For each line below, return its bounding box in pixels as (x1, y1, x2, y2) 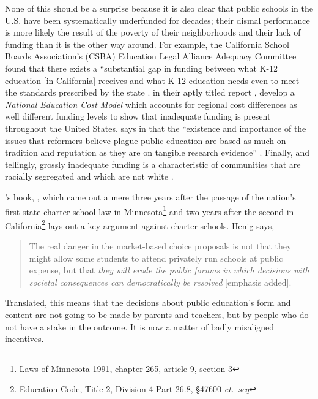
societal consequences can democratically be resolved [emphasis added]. (29, 275, 292, 288)
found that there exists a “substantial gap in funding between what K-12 (5, 61, 278, 74)
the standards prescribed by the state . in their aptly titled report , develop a (5, 86, 295, 99)
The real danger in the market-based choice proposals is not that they (29, 240, 292, 252)
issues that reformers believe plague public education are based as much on (5, 134, 286, 146)
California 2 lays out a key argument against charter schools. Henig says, (5, 217, 275, 232)
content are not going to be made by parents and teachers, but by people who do (5, 308, 309, 321)
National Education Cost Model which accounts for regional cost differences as (5, 97, 297, 110)
